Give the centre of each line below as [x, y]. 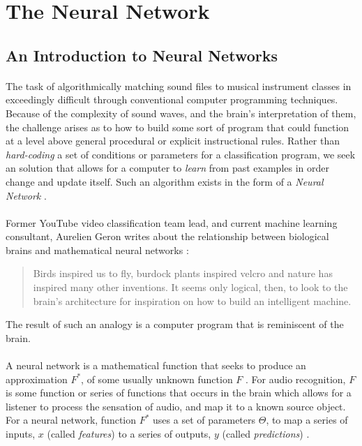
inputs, [21, 433]
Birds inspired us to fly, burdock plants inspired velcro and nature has [183, 273]
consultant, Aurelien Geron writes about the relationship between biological [167, 236]
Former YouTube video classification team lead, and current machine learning [172, 222]
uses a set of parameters [204, 420]
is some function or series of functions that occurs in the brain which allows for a [179, 393]
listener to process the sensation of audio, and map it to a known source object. [176, 406]
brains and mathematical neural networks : [97, 250]
